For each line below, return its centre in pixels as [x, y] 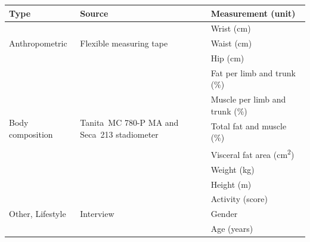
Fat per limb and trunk [253, 72]
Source [94, 13]
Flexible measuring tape [124, 43]
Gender [224, 214]
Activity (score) [239, 199]
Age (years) [232, 229]
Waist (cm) [231, 43]
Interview [97, 214]
